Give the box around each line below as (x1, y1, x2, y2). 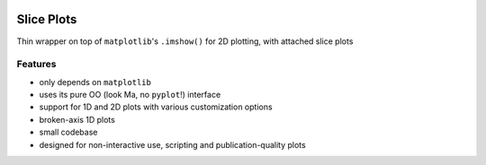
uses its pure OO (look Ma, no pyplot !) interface (39, 90, 221, 100)
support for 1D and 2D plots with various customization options (39, 101, 274, 112)
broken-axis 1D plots (39, 114, 116, 125)
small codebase (39, 126, 98, 138)
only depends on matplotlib (39, 76, 152, 87)
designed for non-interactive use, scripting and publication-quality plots (39, 139, 306, 150)
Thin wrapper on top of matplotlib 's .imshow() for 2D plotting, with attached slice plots (16, 36, 354, 47)
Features (16, 58, 57, 71)
